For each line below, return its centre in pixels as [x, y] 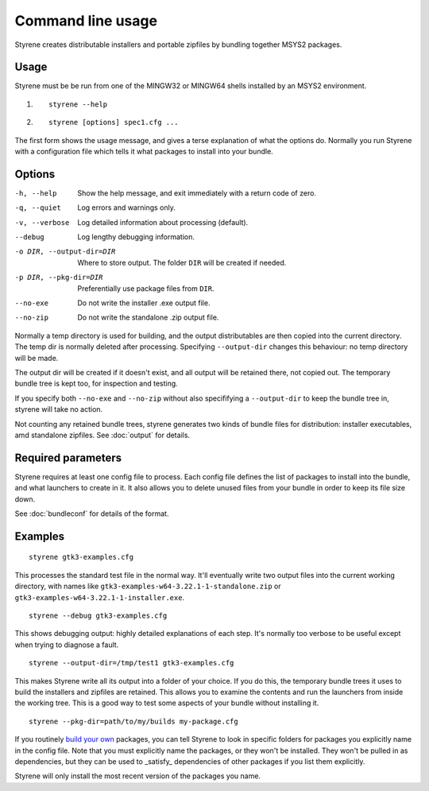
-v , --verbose [42, 222]
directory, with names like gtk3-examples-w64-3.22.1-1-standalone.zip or [148, 586]
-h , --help [36, 193]
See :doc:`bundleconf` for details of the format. [92, 514]
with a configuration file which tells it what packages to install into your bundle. [144, 152]
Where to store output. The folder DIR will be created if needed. [182, 262]
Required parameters [68, 458]
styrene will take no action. [59, 409]
